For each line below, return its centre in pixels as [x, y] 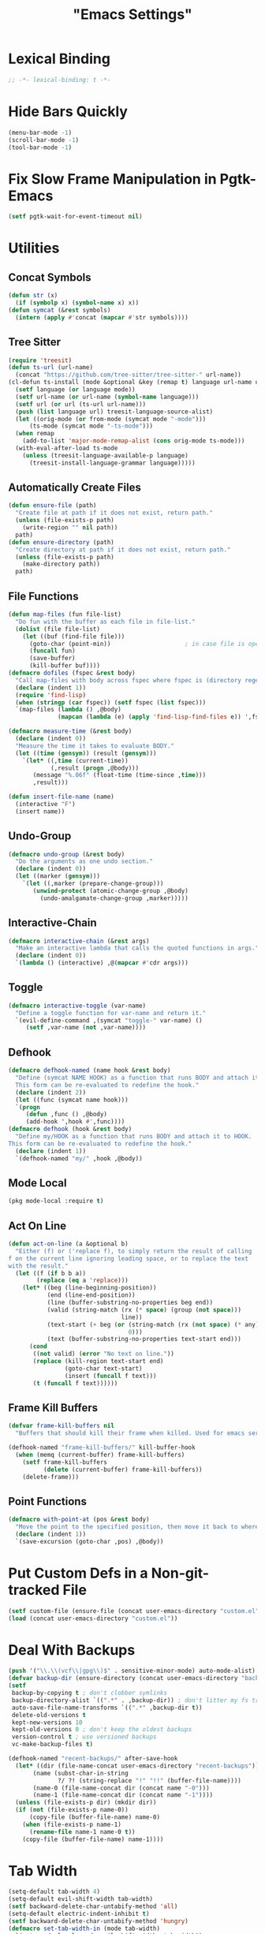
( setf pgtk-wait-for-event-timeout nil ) [76, 217]
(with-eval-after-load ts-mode [67, 448]
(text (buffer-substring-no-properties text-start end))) [144, 1339]
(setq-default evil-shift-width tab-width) [81, 1899]
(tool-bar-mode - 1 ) [40, 147]
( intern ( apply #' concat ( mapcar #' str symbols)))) [102, 317]
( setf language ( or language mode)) [75, 390]
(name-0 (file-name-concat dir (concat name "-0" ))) [121, 1788]
